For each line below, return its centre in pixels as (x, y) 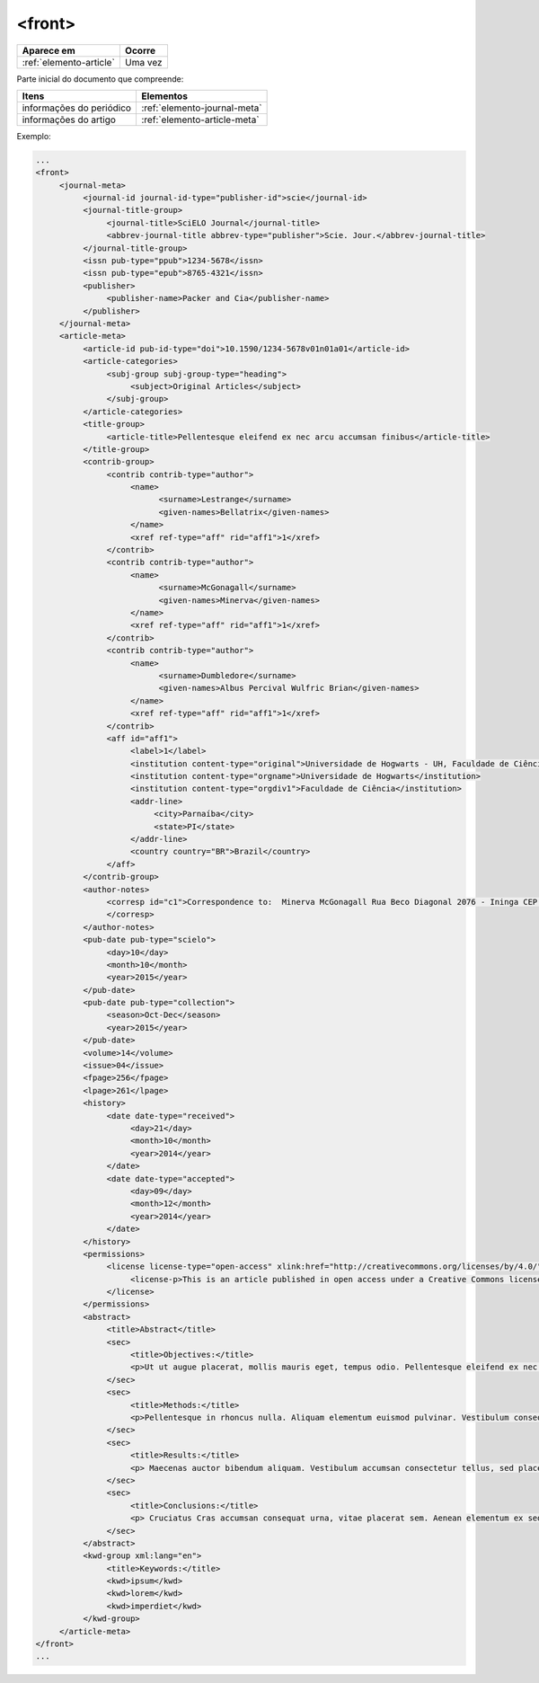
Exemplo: (34, 136)
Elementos (164, 96)
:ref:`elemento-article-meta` (200, 120)
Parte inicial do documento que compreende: (100, 79)
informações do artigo (69, 120)
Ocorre (140, 50)
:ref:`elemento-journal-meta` (201, 108)
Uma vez (143, 62)
